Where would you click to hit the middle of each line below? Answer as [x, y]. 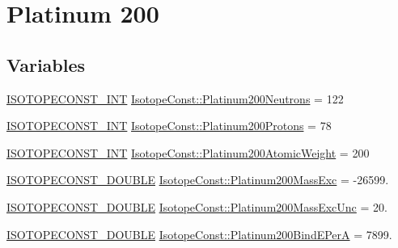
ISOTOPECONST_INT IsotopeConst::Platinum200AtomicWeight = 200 [188, 152]
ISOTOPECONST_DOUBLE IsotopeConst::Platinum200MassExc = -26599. [198, 180]
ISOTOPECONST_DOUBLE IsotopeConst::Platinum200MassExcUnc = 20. [197, 206]
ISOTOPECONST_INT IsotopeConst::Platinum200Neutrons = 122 [175, 98]
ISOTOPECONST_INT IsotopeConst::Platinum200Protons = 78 [169, 126]
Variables [46, 64]
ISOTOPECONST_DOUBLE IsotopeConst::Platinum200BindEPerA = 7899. [199, 234]
